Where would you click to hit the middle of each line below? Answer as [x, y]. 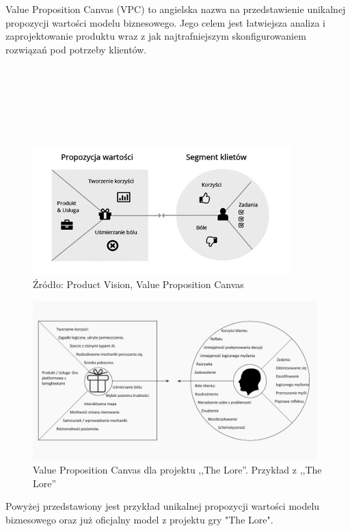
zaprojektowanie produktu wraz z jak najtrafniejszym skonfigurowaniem [156, 36]
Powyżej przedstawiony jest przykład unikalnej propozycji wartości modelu [163, 506]
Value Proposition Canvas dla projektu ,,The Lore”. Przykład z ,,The [177, 470]
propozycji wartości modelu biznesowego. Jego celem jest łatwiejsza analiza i [165, 22]
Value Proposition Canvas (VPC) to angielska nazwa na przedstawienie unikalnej [176, 9]
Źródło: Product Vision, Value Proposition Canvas [138, 284]
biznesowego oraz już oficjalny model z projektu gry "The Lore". [139, 519]
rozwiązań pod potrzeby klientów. [76, 49]
